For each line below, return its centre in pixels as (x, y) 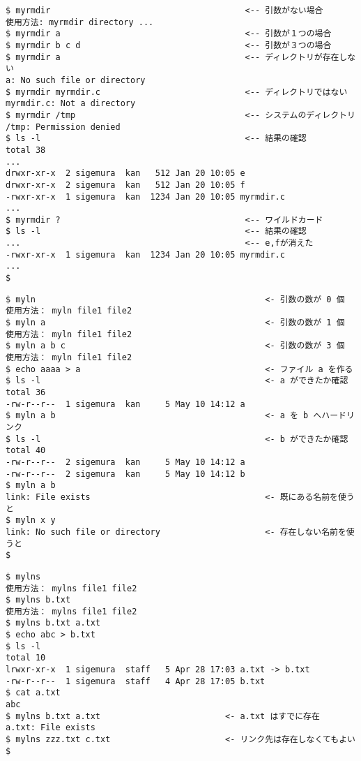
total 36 (26, 392)
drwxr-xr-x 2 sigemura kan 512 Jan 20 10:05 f (125, 185)
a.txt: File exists (51, 728)
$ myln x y (31, 520)
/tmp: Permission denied (63, 127)
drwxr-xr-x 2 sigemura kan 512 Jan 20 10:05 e (125, 173)
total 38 (26, 150)
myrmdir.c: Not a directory (71, 104)
